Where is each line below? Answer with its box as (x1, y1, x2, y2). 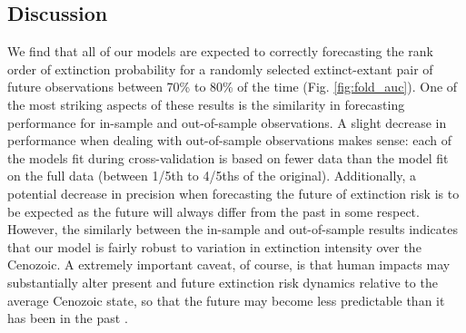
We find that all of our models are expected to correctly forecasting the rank (7, 42, 433, 61)
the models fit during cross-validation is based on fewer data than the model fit (7, 148, 449, 167)
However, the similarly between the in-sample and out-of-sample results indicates (7, 220, 458, 239)
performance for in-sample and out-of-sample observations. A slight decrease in (7, 113, 447, 132)
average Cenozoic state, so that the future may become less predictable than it (7, 290, 445, 309)
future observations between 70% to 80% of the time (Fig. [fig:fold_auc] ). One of (7, 77, 458, 96)
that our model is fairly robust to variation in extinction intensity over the (7, 237, 421, 256)
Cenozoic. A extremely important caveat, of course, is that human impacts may (7, 255, 451, 274)
